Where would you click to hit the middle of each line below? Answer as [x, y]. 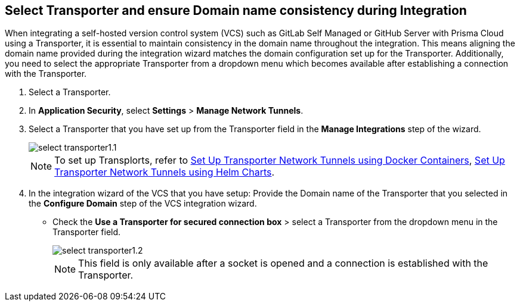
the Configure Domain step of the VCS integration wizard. [143, 204]
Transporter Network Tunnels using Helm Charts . [165, 172]
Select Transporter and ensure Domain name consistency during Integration [236, 10]
